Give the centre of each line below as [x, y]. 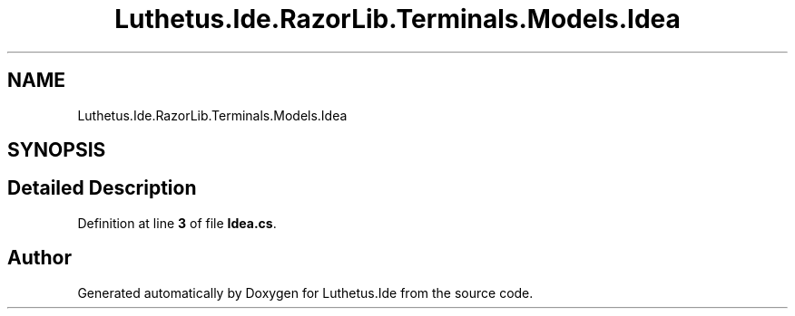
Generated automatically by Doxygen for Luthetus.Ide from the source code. [305, 292]
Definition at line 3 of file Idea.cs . [177, 223]
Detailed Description [102, 188]
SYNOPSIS [57, 150]
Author [39, 258]
